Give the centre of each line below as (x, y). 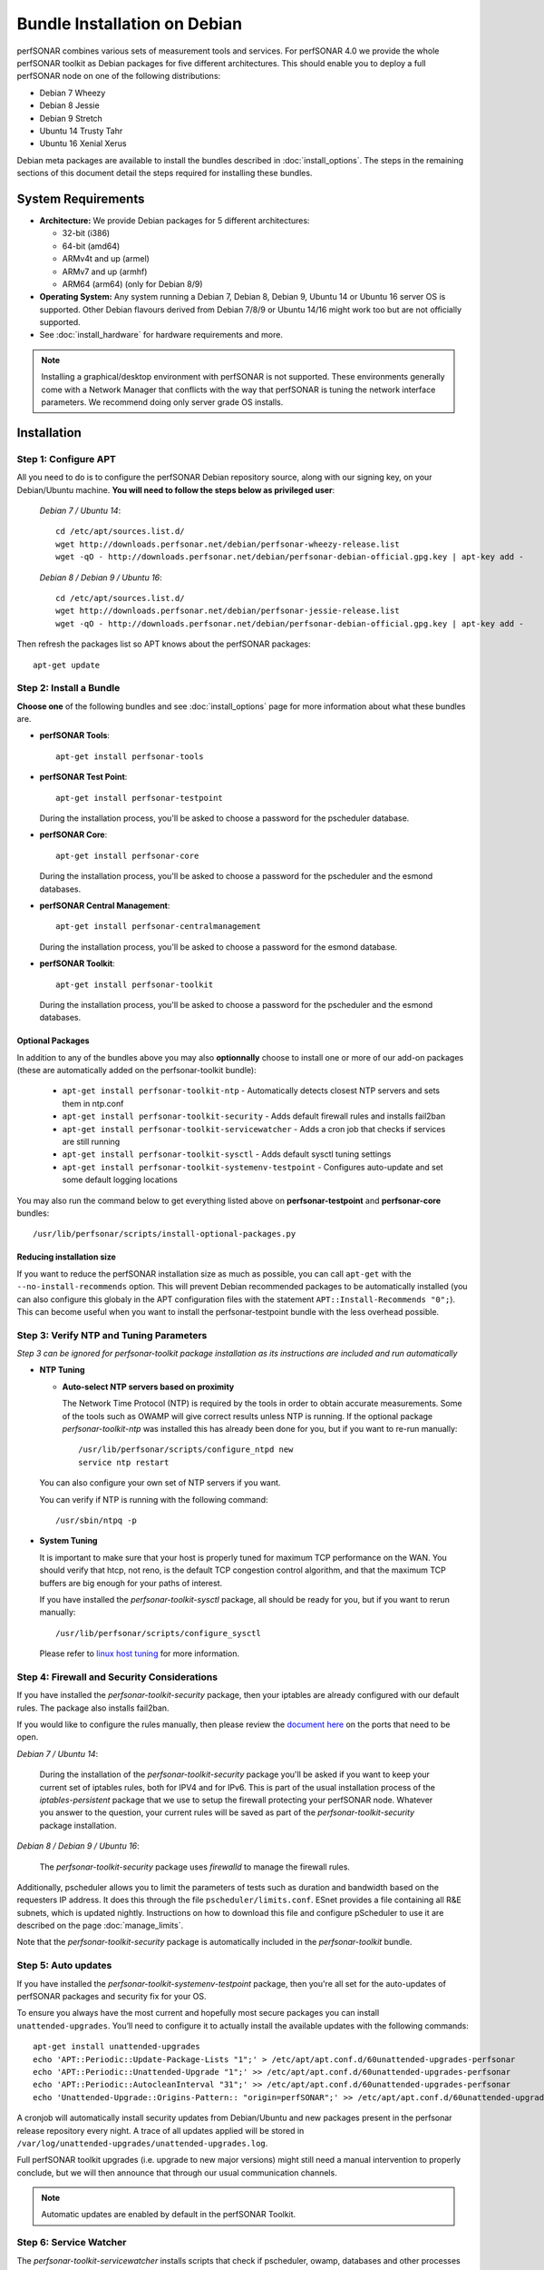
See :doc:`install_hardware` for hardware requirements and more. (161, 335)
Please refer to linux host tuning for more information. (140, 1653)
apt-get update (67, 665)
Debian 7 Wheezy (73, 93)
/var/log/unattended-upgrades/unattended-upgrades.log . (142, 2143)
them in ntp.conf (93, 1103)
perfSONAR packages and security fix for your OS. (112, 1997)
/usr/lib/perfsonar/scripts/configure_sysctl (159, 1633)
